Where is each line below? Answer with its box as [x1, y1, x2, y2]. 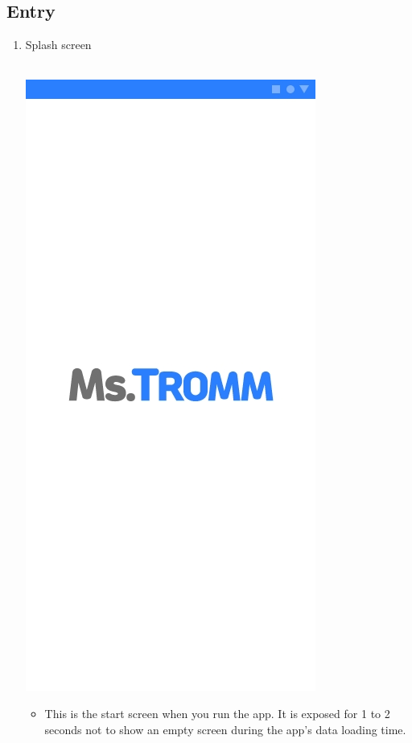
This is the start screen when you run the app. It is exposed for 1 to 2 [44, 704, 390, 721]
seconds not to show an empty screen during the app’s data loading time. [44, 720, 406, 737]
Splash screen [25, 36, 92, 53]
